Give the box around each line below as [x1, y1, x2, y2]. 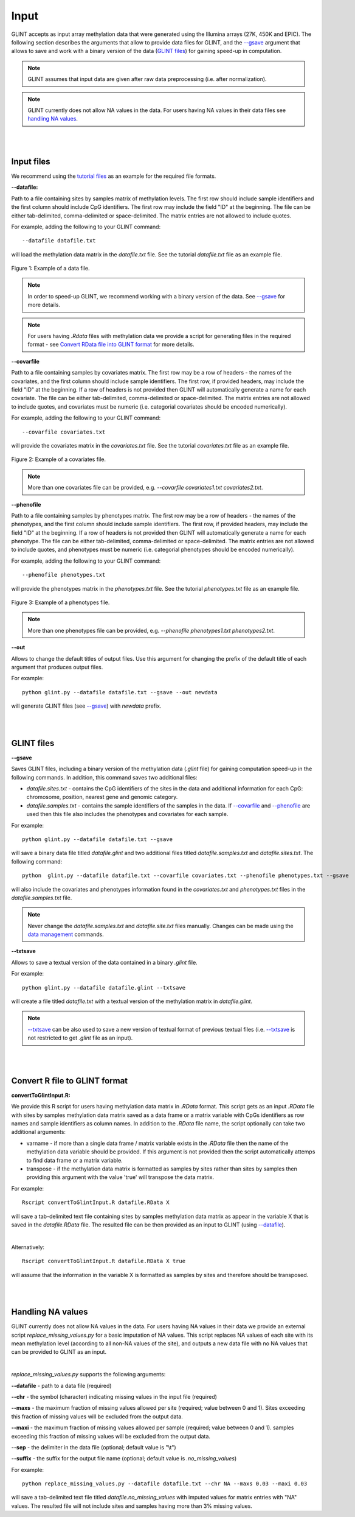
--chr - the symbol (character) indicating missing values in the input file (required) [11, 1393, 217, 1400]
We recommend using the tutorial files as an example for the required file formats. [11, 172, 216, 180]
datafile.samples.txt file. [11, 894, 72, 901]
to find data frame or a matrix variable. [26, 1156, 123, 1164]
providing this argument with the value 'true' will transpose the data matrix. [26, 1174, 215, 1181]
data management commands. [27, 931, 105, 938]
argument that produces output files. [11, 663, 103, 671]
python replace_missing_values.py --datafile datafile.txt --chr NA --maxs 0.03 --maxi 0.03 [22, 1480, 308, 1487]
